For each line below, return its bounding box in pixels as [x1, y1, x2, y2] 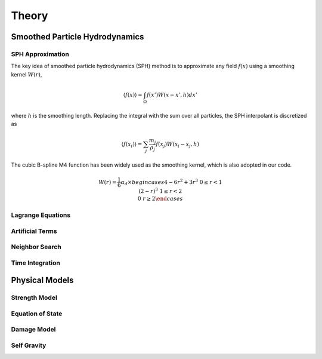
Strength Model [11, 293, 58, 302]
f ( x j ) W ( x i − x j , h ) [156, 141, 200, 149]
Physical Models [11, 275, 74, 286]
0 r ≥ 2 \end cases [137, 195, 183, 202]
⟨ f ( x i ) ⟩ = [121, 141, 143, 149]
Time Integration [11, 259, 61, 267]
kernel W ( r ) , [11, 70, 42, 78]
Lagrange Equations [11, 211, 71, 219]
